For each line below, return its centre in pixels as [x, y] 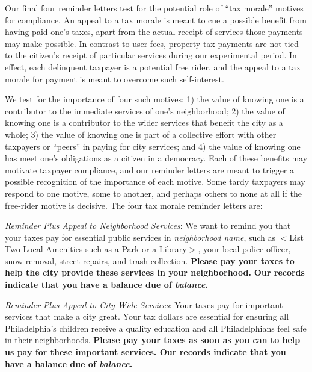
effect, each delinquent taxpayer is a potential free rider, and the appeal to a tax [153, 67]
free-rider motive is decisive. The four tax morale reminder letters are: [134, 205]
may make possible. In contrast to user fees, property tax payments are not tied [152, 43]
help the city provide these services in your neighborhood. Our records [155, 272]
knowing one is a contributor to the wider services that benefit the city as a [144, 122]
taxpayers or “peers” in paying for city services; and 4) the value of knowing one [153, 146]
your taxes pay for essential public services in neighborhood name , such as [140, 237]
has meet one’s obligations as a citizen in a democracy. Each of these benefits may [156, 158]
